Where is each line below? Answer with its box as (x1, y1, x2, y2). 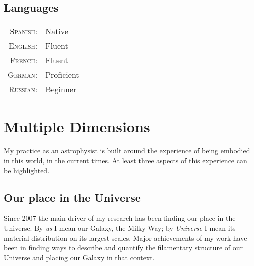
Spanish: (10, 25, 38, 37)
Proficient (45, 69, 79, 81)
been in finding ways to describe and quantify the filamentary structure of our (4, 242, 243, 253)
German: (8, 69, 38, 81)
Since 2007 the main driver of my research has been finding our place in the (4, 213, 236, 223)
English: (8, 40, 38, 52)
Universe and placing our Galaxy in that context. (4, 252, 155, 262)
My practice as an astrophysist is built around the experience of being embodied (4, 145, 250, 156)
